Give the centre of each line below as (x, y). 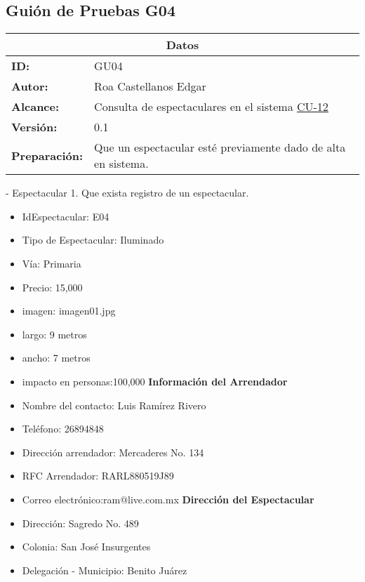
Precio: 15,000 (52, 287)
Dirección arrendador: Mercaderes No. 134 (113, 452)
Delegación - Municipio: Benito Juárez (105, 570)
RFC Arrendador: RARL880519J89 (98, 476)
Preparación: (47, 155)
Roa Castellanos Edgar (150, 86)
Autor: (30, 86)
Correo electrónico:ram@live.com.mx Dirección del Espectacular (168, 499)
